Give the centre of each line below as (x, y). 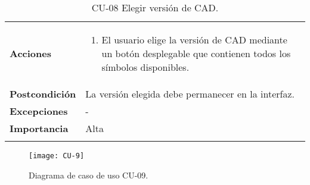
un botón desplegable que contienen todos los (196, 53)
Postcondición (43, 94)
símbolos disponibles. (145, 67)
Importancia (39, 128)
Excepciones (39, 111)
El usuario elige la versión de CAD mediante (194, 40)
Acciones (30, 53)
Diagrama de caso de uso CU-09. (89, 175)
